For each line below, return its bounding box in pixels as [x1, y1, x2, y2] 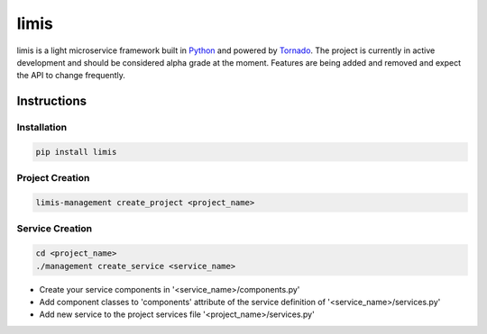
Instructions [16, 94, 87, 109]
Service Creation [16, 222, 93, 235]
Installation [16, 122, 68, 134]
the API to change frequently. [16, 70, 126, 81]
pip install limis [35, 147, 117, 157]
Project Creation [16, 172, 90, 185]
